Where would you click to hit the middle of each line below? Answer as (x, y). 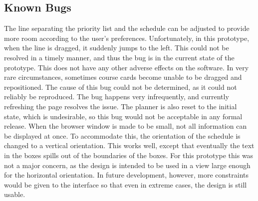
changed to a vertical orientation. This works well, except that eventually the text (129, 145)
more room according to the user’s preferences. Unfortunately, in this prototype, (127, 38)
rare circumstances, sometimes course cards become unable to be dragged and (123, 77)
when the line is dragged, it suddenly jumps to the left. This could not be (117, 48)
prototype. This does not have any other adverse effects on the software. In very (127, 67)
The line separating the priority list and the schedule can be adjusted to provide (127, 28)
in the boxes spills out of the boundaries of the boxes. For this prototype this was (129, 155)
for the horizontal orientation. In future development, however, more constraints (127, 175)
